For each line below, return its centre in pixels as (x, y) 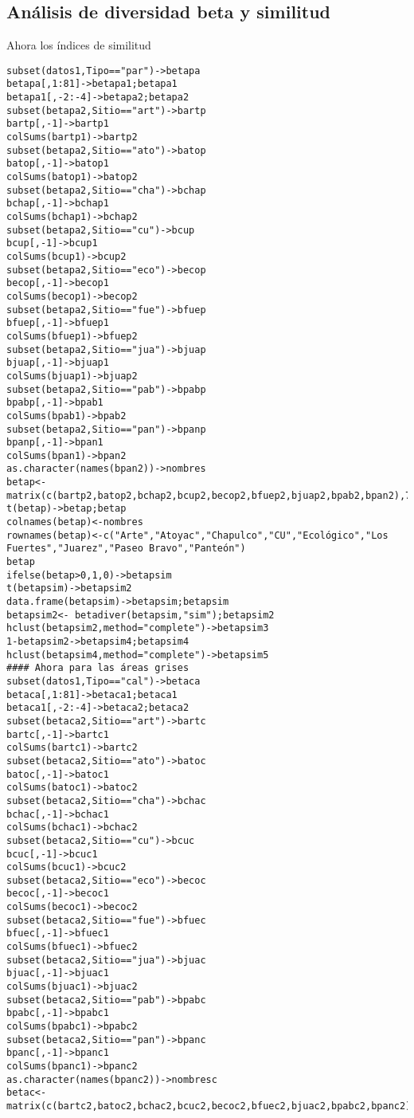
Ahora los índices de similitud (79, 45)
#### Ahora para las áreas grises (98, 668)
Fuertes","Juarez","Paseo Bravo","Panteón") (126, 549)
